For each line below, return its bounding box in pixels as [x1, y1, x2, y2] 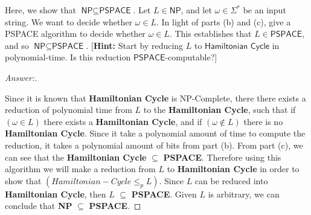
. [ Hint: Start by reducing [86, 39, 184, 51]
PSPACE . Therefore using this [163, 150, 281, 163]
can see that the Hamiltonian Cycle [5, 150, 147, 163]
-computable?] [165, 51, 217, 63]
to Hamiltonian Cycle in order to [167, 162, 300, 175]
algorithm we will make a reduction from [5, 162, 156, 175]
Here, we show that [5, 4, 76, 16]
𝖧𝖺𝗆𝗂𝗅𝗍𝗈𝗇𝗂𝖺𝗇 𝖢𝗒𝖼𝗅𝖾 [205, 42, 269, 51]
